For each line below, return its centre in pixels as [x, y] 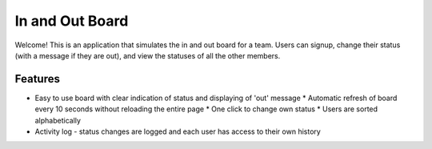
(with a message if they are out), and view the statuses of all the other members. [148, 55]
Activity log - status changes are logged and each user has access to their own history [178, 131]
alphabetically [58, 120]
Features [37, 79]
